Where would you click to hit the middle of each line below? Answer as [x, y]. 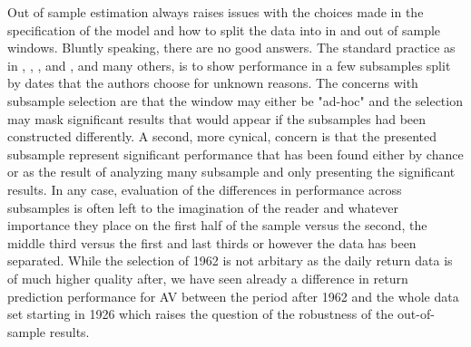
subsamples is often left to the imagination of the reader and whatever [203, 207]
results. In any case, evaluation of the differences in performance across [205, 189]
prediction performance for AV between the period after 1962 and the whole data [233, 296]
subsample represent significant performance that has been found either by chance [235, 154]
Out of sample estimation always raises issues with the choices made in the [216, 12]
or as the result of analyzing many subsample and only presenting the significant [231, 172]
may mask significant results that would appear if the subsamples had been [217, 118]
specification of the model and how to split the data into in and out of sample [224, 29]
